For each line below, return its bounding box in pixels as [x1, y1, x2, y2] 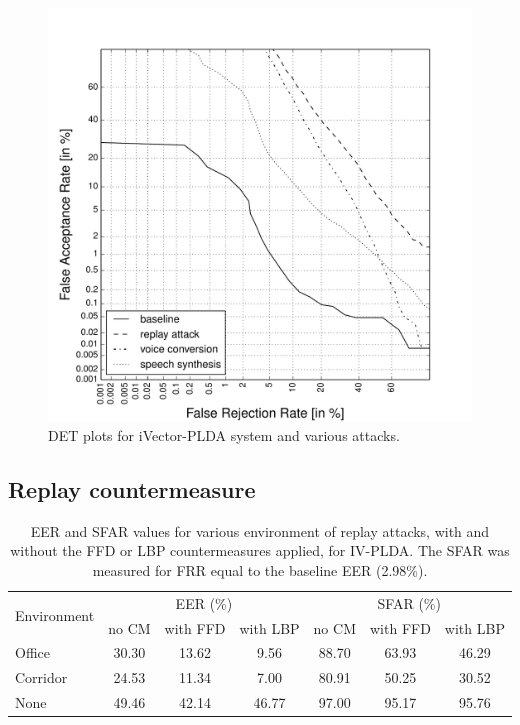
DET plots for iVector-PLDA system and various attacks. [48, 424, 400, 445]
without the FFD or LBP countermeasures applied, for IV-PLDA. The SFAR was [10, 540, 510, 561]
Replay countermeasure [8, 473, 256, 504]
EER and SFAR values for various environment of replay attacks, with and [30, 520, 490, 541]
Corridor [15, 667, 68, 688]
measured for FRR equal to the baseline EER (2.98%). [92, 559, 428, 580]
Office [15, 642, 50, 663]
